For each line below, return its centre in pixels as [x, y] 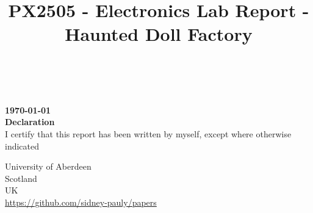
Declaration [30, 122]
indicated [22, 146]
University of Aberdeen [48, 166]
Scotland [21, 178]
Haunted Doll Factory [159, 34]
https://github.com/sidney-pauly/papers [81, 202]
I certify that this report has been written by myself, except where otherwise [148, 133]
